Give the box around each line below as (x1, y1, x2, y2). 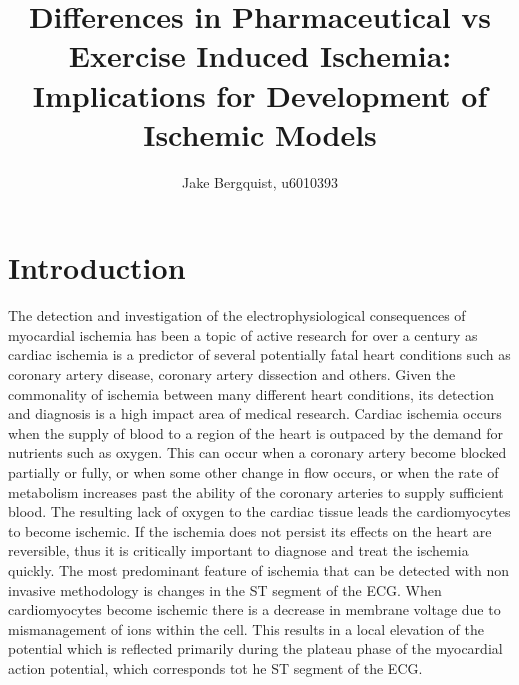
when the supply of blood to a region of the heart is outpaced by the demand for (8, 422, 503, 443)
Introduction (8, 247, 186, 288)
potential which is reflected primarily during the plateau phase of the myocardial (8, 638, 503, 659)
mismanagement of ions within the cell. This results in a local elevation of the (8, 618, 484, 639)
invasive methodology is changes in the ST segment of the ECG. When (8, 579, 442, 600)
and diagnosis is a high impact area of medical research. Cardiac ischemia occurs (8, 403, 502, 424)
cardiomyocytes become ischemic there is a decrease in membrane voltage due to (8, 599, 501, 620)
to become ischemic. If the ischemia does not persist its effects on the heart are (8, 520, 492, 541)
